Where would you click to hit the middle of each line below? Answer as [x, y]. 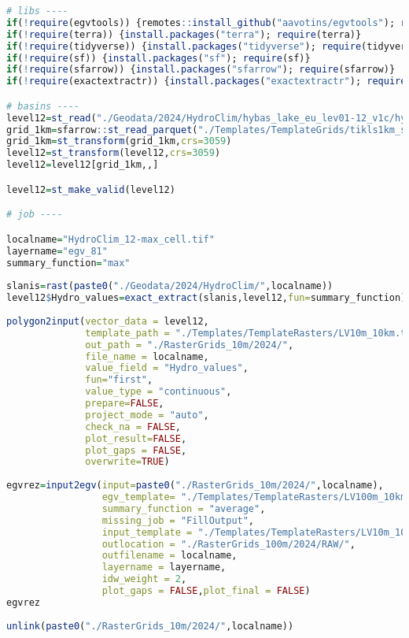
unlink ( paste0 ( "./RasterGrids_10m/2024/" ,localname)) [150, 626]
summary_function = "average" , [184, 508]
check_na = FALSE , [133, 427]
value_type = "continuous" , [158, 392]
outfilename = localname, [169, 556]
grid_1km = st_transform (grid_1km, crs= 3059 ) [119, 141]
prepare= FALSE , [125, 403]
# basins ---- [43, 106]
